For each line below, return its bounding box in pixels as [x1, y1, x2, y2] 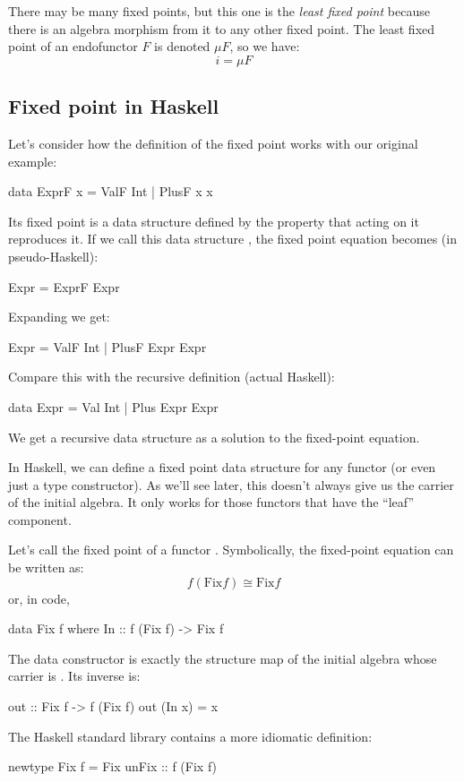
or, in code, [8, 589, 70, 607]
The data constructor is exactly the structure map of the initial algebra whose [8, 649, 437, 667]
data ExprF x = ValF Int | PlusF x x [8, 182, 213, 201]
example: [8, 151, 57, 170]
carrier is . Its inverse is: [8, 666, 141, 685]
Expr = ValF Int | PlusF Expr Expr [8, 337, 207, 356]
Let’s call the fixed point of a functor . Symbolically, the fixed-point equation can [8, 540, 454, 559]
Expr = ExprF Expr [8, 277, 120, 296]
